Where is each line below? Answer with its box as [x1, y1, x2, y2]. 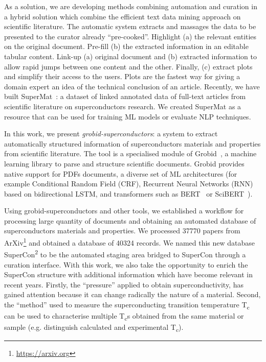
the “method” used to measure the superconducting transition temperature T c [4, 299, 250, 311]
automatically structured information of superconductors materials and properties [4, 138, 261, 149]
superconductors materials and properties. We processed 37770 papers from [4, 225, 240, 236]
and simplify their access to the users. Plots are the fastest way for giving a [4, 71, 240, 82]
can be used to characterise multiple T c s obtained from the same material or [4, 310, 244, 322]
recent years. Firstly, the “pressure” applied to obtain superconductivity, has [4, 279, 243, 289]
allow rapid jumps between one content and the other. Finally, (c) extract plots [4, 61, 253, 71]
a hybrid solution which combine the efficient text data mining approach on [4, 11, 241, 21]
